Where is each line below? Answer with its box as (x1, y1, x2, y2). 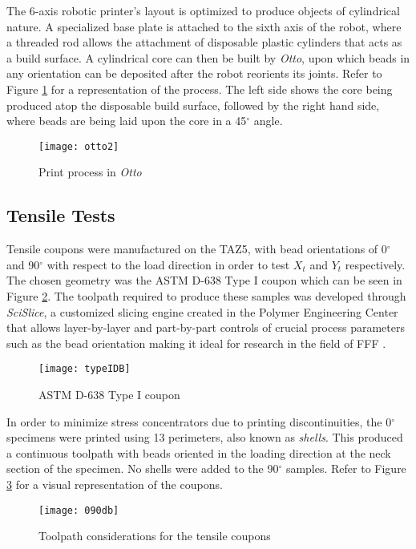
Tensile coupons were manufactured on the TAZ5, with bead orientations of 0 (6, 240, 387, 257)
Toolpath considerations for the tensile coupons (38, 527, 271, 544)
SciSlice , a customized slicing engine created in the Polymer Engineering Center (6, 303, 398, 320)
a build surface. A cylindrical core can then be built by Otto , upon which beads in (6, 49, 410, 66)
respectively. (345, 256, 406, 272)
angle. (253, 112, 283, 129)
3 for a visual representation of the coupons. (6, 475, 223, 492)
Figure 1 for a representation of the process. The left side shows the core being (6, 80, 393, 97)
